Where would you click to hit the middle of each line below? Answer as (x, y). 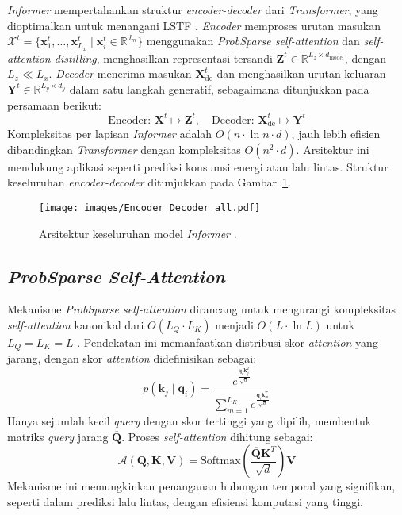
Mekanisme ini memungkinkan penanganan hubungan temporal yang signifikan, (201, 486)
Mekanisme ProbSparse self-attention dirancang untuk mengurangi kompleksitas (202, 309)
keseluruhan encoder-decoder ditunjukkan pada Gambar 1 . (149, 182)
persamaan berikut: (54, 104)
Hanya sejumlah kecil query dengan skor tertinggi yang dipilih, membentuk (190, 421)
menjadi (234, 324)
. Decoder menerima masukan (120, 73)
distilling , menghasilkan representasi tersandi (163, 58)
